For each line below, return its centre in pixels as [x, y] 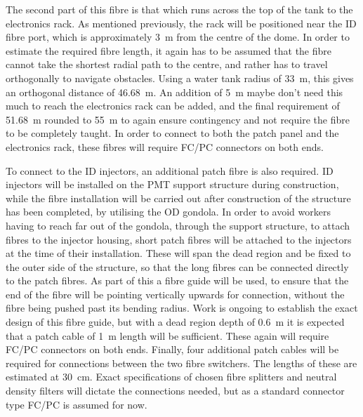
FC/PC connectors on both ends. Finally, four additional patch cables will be [172, 349]
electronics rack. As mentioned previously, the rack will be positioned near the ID [181, 23]
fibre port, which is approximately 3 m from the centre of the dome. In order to [178, 37]
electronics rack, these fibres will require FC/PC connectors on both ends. [165, 146]
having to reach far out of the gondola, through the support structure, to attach [178, 225]
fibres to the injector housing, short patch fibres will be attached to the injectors [179, 239]
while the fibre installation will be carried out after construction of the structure [178, 198]
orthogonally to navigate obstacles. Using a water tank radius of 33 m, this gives [180, 78]
